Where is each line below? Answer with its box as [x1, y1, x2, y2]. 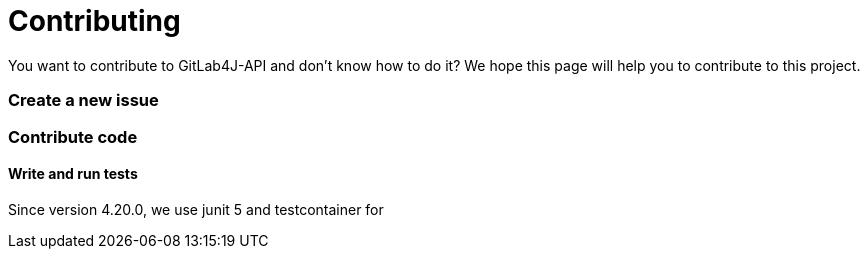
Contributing [8, 4, 181, 38]
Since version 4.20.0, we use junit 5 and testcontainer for [8, 200, 384, 218]
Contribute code [8, 126, 138, 147]
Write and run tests [8, 165, 138, 183]
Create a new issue [8, 90, 159, 111]
